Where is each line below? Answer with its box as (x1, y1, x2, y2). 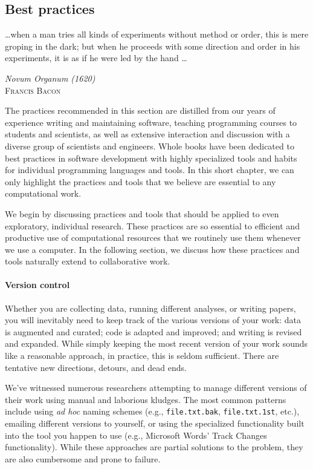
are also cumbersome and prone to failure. (5, 452, 161, 465)
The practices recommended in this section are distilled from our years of (5, 104, 276, 117)
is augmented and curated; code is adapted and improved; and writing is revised (5, 325, 302, 338)
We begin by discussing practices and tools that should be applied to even (5, 207, 279, 220)
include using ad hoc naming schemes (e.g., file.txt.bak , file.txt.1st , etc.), (5, 405, 300, 418)
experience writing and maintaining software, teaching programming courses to (5, 116, 297, 128)
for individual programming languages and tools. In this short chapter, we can (5, 163, 294, 176)
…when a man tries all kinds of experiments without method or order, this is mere (5, 28, 309, 41)
